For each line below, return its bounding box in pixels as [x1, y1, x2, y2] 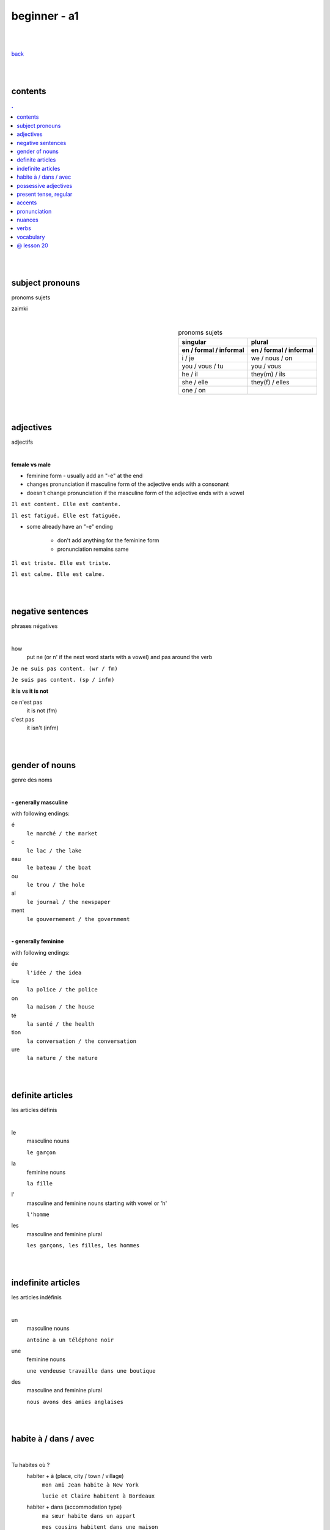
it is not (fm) [26, 707, 57, 714]
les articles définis [11, 1106, 57, 1114]
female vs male [11, 461, 51, 468]
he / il [182, 370, 198, 378]
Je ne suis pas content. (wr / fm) [11, 665, 119, 672]
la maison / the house [26, 1004, 95, 1010]
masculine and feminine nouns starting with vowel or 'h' [26, 1200, 167, 1207]
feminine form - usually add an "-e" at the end [26, 472, 143, 479]
